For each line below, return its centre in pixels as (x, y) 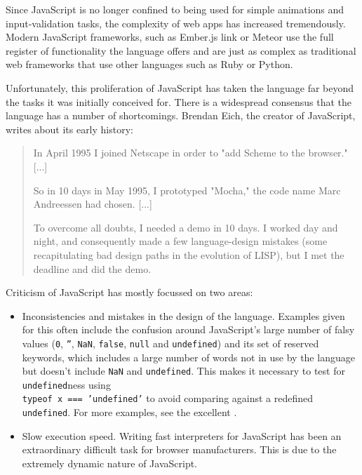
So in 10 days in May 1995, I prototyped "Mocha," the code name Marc (187, 190)
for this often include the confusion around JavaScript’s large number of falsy (188, 329)
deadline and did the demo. (92, 268)
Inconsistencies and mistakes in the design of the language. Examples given (183, 315)
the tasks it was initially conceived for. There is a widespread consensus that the (179, 101)
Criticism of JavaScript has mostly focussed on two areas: (129, 292)
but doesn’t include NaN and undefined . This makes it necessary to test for (183, 371)
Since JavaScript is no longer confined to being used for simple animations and (175, 9)
